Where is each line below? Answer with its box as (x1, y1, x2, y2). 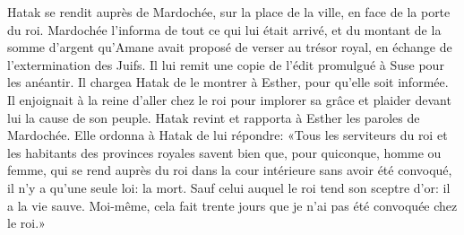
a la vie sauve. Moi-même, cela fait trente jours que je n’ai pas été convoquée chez (7, 196, 458, 214)
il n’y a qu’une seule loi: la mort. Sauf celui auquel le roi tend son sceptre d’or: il (7, 178, 451, 196)
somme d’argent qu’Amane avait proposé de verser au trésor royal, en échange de (7, 38, 452, 57)
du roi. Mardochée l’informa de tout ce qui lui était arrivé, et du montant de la (7, 20, 442, 39)
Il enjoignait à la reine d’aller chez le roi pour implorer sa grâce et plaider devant (7, 90, 451, 109)
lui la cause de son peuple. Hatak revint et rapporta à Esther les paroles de (7, 108, 420, 126)
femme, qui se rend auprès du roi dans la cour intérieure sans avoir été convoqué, (7, 161, 452, 179)
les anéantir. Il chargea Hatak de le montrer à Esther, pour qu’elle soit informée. (7, 73, 449, 91)
